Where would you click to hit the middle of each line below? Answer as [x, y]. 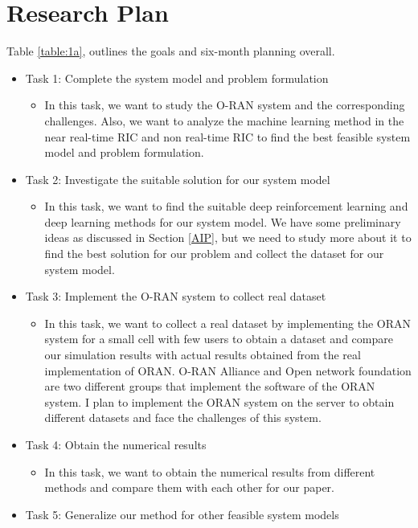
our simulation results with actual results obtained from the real [203, 355]
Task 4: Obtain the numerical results [116, 444]
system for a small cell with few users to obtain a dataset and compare [219, 339]
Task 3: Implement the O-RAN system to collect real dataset [176, 296]
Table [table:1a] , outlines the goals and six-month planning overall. [171, 51]
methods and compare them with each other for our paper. [189, 487]
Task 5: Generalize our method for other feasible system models [182, 514]
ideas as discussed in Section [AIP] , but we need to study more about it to [228, 237]
